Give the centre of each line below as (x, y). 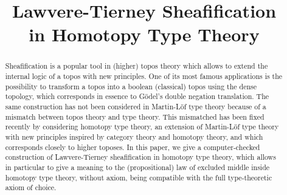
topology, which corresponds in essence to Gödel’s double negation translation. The (137, 96)
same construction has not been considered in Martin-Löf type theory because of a (136, 106)
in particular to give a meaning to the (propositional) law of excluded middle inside (137, 167)
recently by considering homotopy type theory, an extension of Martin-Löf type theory (142, 127)
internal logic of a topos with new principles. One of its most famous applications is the (144, 76)
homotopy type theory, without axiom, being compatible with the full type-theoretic (139, 177)
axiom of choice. (31, 187)
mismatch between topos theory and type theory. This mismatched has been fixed (135, 116)
